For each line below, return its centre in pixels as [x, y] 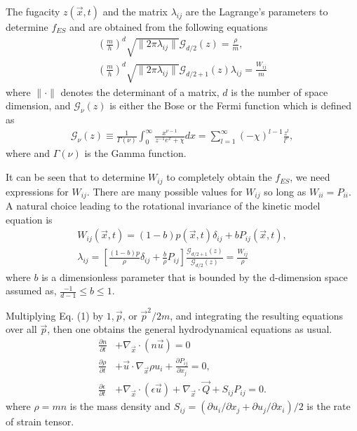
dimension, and [38, 105]
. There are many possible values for [164, 191]
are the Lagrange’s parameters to [257, 11]
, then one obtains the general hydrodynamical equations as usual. [190, 329]
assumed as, [31, 290]
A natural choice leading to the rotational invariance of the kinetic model [163, 205]
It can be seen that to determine [75, 177]
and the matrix [135, 11]
